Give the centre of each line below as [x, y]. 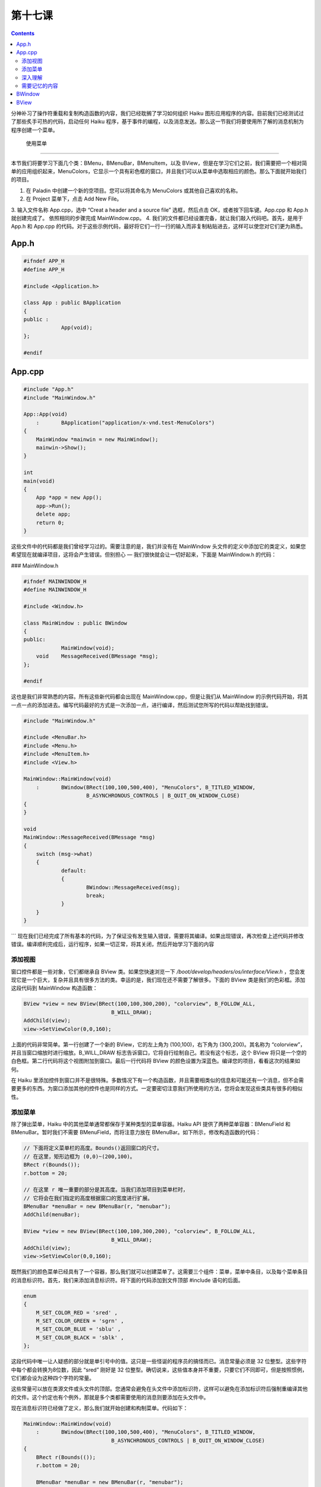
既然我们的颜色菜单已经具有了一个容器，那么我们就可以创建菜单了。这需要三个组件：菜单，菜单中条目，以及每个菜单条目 [159, 1272]
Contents [23, 33]
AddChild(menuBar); [52, 1215]
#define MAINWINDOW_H [55, 590]
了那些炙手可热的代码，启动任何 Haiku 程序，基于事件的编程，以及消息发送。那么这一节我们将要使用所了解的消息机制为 [158, 121]
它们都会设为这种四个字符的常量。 [53, 1378]
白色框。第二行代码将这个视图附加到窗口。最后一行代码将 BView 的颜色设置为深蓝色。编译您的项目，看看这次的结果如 [155, 1061]
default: [74, 870]
